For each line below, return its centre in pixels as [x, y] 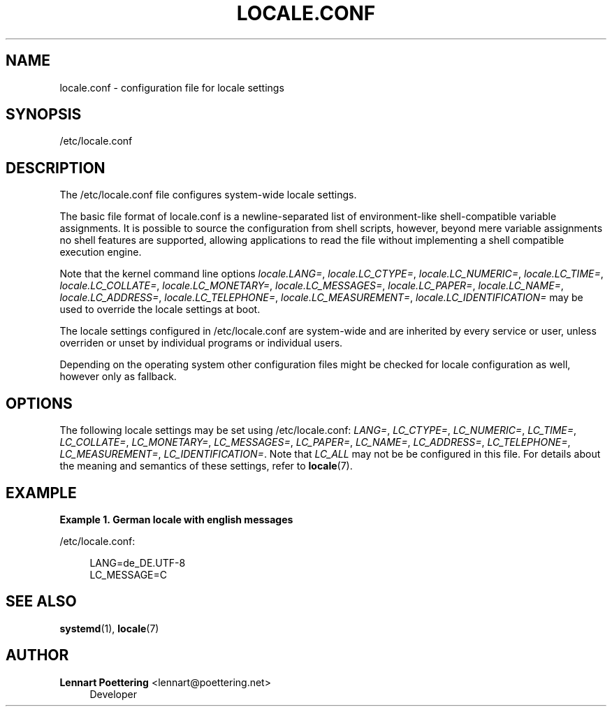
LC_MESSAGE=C [128, 574]
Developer [113, 694]
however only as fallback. [118, 377]
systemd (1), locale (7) [109, 628]
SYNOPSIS [44, 115]
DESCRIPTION [56, 168]
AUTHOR [37, 655]
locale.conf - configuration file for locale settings [172, 87]
